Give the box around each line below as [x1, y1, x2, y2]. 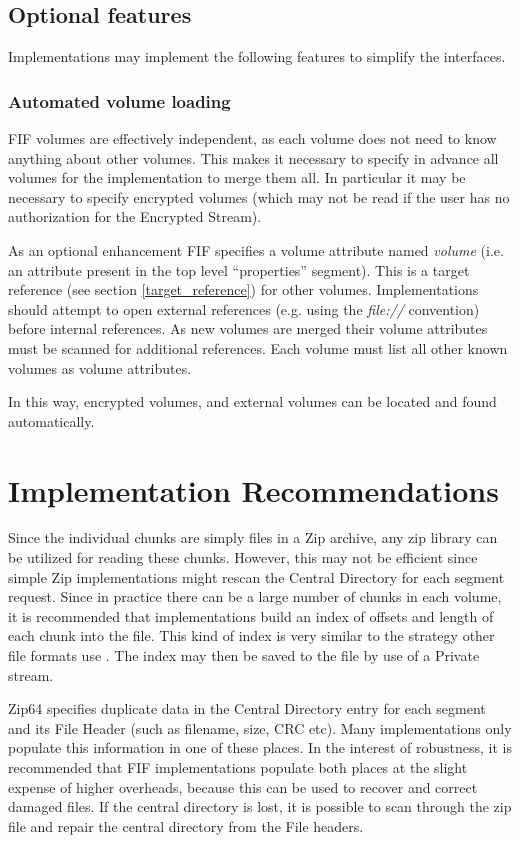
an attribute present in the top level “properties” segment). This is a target [8, 259, 470, 280]
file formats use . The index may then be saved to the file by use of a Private [8, 645, 480, 666]
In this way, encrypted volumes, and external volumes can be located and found [8, 391, 497, 412]
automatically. [8, 410, 95, 431]
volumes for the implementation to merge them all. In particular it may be [8, 167, 466, 188]
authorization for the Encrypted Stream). [8, 206, 262, 227]
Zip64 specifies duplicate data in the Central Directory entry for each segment [8, 698, 486, 719]
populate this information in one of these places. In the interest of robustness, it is [8, 737, 512, 758]
